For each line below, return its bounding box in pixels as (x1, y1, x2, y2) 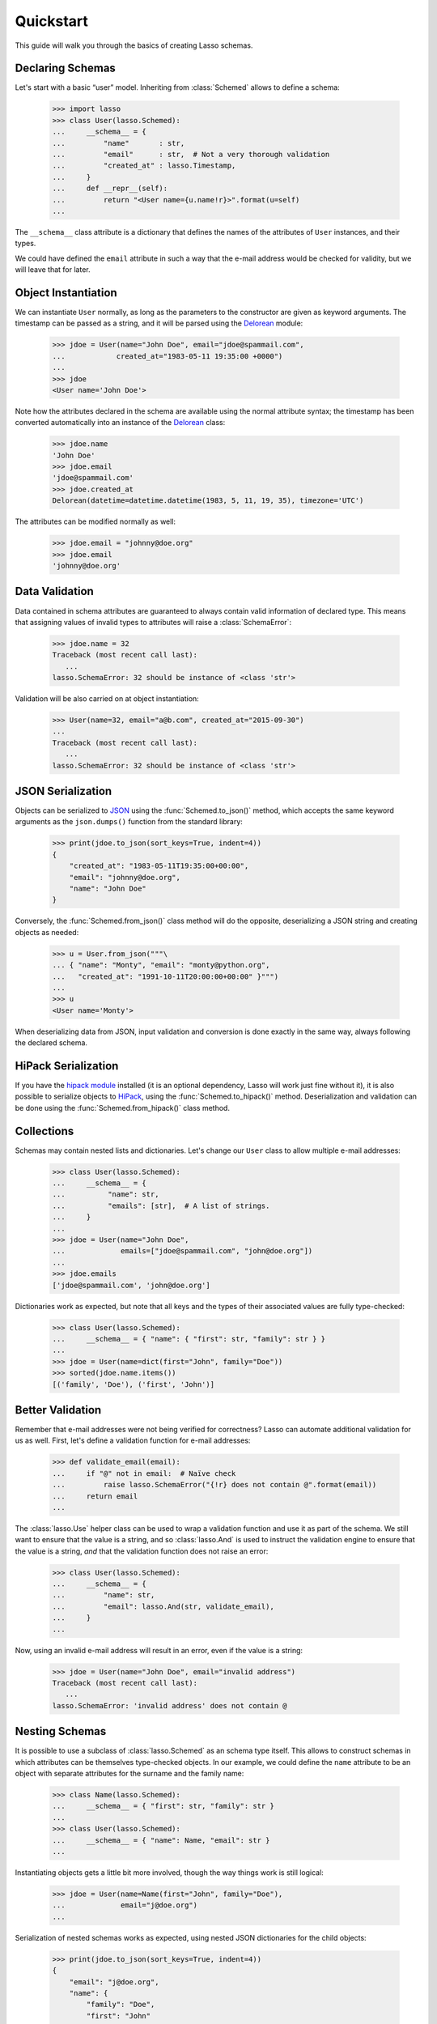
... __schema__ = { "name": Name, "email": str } (52, 1835, 270, 1845)
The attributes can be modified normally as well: (15, 517, 176, 526)
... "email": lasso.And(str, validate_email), (52, 1601, 274, 1611)
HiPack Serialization (15, 1059, 119, 1073)
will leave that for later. (15, 265, 91, 274)
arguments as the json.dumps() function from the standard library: (15, 817, 243, 827)
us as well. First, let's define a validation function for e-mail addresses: (15, 1435, 251, 1445)
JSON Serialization (15, 785, 112, 797)
